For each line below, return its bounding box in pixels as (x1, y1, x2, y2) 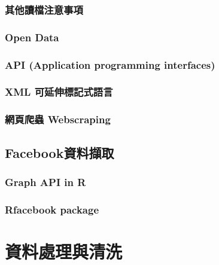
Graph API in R (5, 174, 86, 189)
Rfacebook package (5, 202, 99, 217)
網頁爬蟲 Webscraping (5, 112, 111, 127)
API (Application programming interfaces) (5, 57, 215, 72)
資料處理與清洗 (5, 239, 123, 263)
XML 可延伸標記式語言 (5, 84, 113, 99)
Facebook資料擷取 (5, 143, 114, 162)
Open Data (5, 29, 59, 44)
